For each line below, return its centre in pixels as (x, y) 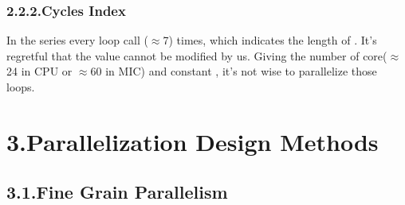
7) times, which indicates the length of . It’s (270, 40)
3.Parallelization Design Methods (193, 141)
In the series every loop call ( (77, 40)
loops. (21, 87)
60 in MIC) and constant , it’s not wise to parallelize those (234, 71)
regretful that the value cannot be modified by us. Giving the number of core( (197, 55)
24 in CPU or (39, 71)
